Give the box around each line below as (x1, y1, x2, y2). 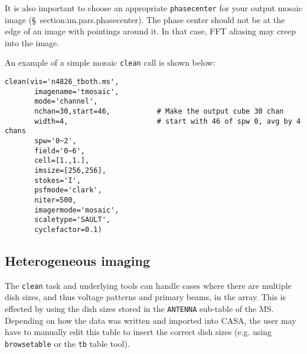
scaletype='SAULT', (34, 215, 110, 224)
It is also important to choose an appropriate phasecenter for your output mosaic (5, 2, 302, 14)
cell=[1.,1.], (34, 156, 90, 165)
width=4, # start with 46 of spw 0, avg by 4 (34, 117, 301, 125)
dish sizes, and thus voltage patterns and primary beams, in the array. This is (5, 291, 286, 303)
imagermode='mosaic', (34, 205, 119, 214)
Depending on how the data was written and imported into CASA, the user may (5, 314, 296, 326)
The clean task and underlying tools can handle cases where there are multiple (5, 279, 292, 291)
